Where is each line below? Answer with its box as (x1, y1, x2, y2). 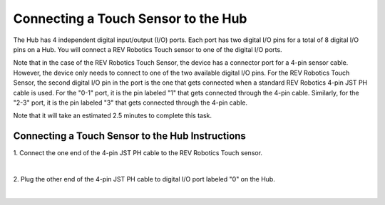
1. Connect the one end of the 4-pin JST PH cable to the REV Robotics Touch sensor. (13, 149, 263, 157)
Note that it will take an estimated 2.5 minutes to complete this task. (13, 111, 212, 120)
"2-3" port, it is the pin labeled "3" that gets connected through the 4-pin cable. (13, 98, 247, 107)
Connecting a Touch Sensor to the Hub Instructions (13, 130, 246, 142)
